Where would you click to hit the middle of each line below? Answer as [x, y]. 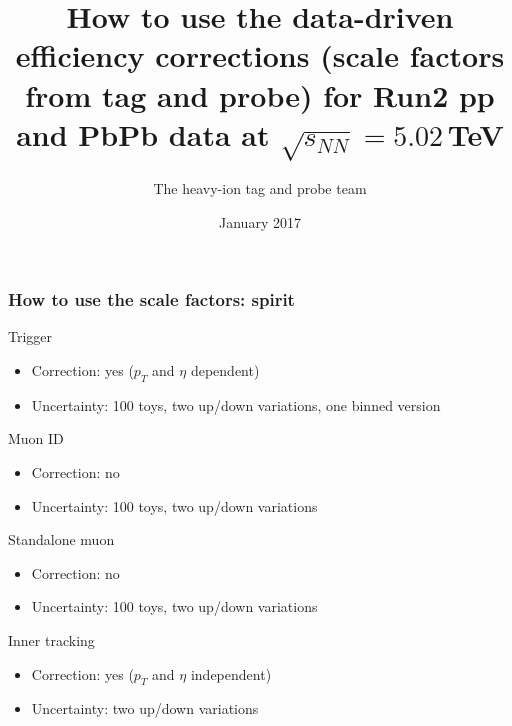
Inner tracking [51, 640]
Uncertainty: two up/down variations [145, 708]
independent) [231, 673]
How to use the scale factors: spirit [151, 299]
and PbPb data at [143, 133]
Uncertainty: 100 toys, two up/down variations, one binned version [236, 404]
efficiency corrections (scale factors [260, 55]
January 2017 [260, 221]
